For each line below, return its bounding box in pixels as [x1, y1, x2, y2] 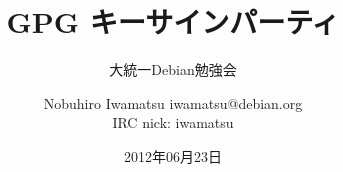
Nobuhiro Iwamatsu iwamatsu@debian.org [43, 92, 303, 113]
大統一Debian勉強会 [109, 59, 237, 80]
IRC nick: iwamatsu [112, 112, 234, 133]
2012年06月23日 [124, 145, 222, 166]
